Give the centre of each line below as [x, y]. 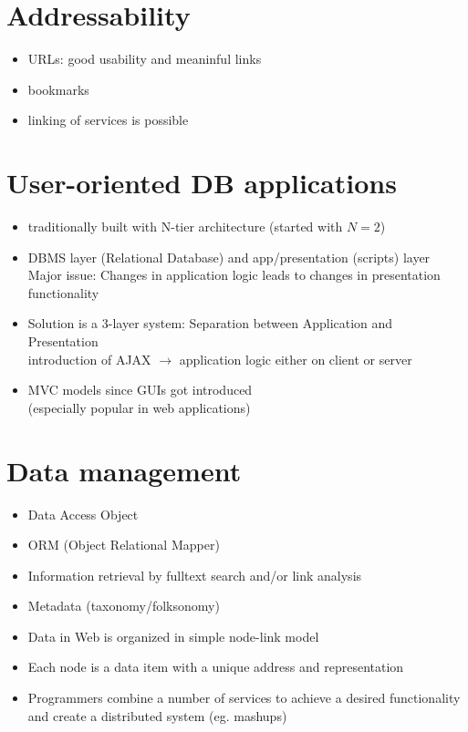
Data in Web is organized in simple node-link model [173, 636]
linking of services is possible [108, 120]
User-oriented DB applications [202, 183]
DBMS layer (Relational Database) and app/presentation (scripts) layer [229, 257]
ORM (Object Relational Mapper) [124, 545]
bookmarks [58, 89]
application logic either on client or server [296, 359]
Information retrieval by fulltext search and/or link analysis [195, 575]
